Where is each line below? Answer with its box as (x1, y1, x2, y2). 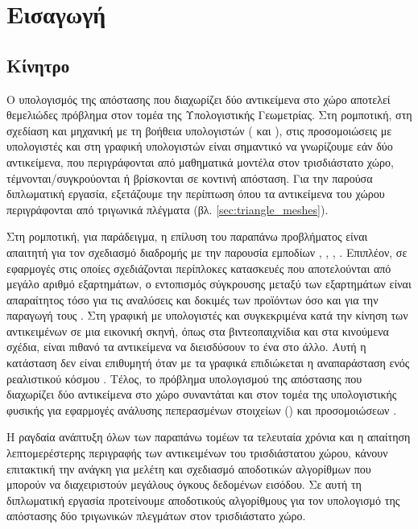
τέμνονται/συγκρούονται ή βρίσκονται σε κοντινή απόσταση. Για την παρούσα (6, 169, 373, 186)
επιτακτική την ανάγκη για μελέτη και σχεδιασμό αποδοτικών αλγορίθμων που (6, 460, 371, 477)
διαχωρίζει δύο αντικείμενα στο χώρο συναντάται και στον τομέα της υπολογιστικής (6, 386, 397, 403)
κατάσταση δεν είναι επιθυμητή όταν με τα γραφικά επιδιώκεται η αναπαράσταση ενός (6, 354, 410, 371)
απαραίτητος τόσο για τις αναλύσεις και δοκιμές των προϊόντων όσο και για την (6, 291, 379, 308)
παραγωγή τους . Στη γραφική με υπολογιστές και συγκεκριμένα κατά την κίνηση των (6, 307, 408, 324)
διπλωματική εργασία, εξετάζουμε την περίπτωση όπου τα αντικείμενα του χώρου (6, 185, 385, 202)
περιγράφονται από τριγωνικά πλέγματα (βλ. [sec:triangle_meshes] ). (6, 200, 329, 217)
